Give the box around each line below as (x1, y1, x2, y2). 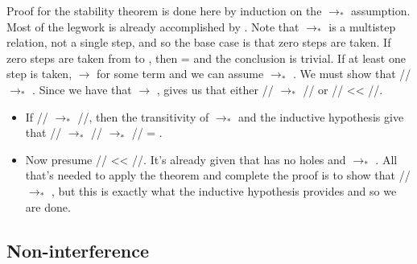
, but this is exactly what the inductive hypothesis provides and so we (51, 182, 397, 199)
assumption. (351, 2, 411, 19)
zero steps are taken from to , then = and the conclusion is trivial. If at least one (6, 49, 406, 66)
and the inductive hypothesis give (238, 108, 404, 125)
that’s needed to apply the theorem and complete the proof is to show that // (25, 167, 411, 184)
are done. (25, 198, 71, 215)
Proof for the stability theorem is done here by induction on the (6, 2, 322, 19)
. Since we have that (32, 80, 132, 97)
